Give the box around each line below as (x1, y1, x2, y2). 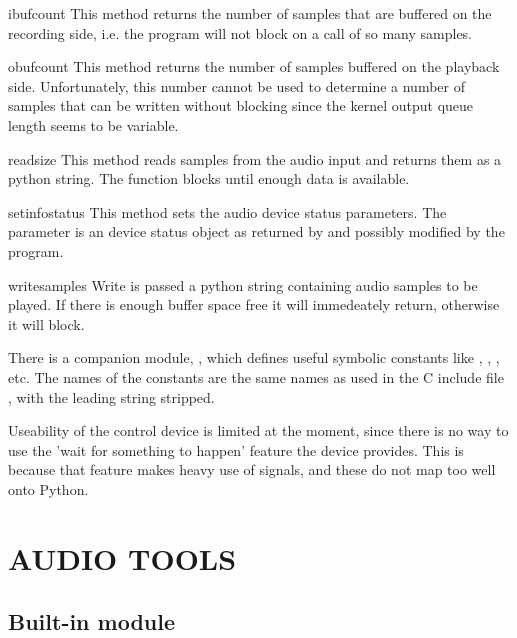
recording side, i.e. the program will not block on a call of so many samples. (8, 22, 473, 43)
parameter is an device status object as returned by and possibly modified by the (8, 221, 505, 242)
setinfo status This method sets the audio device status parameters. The (8, 201, 447, 222)
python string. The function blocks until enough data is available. (8, 168, 410, 189)
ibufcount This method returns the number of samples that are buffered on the (8, 3, 492, 23)
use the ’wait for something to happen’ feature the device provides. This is (8, 439, 464, 460)
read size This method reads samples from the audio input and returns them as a (8, 148, 502, 169)
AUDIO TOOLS (8, 537, 237, 578)
